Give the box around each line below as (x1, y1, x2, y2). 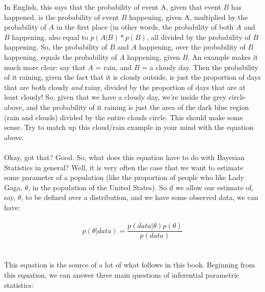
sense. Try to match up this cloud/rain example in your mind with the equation (4, 122, 254, 132)
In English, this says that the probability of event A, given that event (4, 2, 221, 12)
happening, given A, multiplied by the (129, 11, 248, 22)
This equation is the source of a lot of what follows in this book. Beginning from (4, 259, 255, 270)
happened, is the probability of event (4, 11, 119, 22)
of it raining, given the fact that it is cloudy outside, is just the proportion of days (4, 72, 261, 82)
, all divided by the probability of (146, 31, 251, 42)
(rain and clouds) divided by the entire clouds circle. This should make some (4, 111, 243, 122)
